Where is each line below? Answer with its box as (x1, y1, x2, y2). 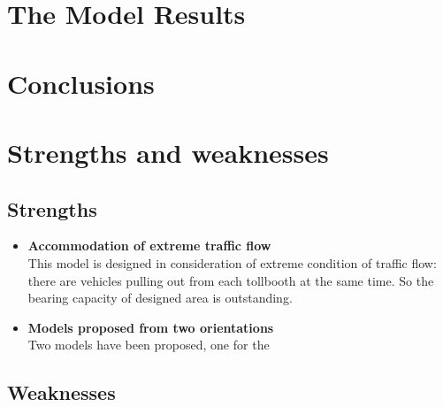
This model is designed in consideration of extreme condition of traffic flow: (27, 253, 437, 272)
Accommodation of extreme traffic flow (27, 236, 271, 255)
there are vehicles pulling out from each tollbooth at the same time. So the (27, 271, 434, 289)
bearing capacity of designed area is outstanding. (27, 288, 293, 307)
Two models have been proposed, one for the (27, 335, 270, 354)
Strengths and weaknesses (7, 134, 329, 170)
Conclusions (7, 65, 155, 101)
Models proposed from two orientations (27, 318, 274, 336)
